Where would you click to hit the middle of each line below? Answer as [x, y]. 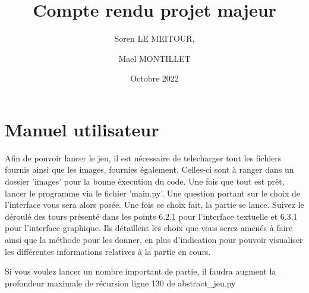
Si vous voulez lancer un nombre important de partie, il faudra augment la [141, 271]
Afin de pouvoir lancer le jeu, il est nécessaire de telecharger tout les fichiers [143, 158]
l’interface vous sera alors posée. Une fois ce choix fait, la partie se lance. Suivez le [154, 205]
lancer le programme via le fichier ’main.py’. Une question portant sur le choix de [152, 193]
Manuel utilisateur [82, 129]
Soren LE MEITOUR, [154, 38]
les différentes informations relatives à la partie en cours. [108, 251]
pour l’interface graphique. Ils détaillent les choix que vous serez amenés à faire [149, 228]
